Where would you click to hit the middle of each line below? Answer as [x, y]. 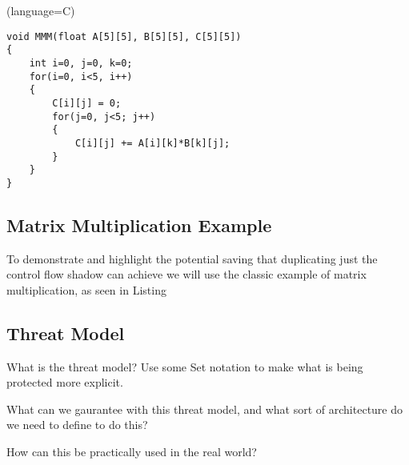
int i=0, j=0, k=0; [81, 63]
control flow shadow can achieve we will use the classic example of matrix [186, 274]
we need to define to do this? [77, 425]
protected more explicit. [65, 382]
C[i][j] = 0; [87, 103]
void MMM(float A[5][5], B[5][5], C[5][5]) [124, 36]
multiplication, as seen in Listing [86, 289]
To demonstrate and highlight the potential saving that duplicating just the [192, 258]
